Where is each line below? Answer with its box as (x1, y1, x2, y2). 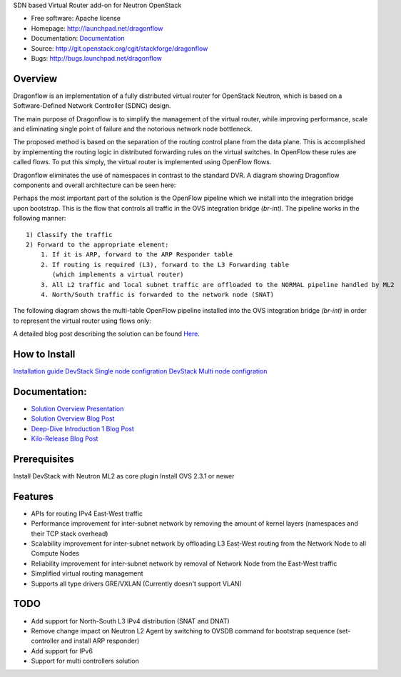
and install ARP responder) (61, 636, 140, 646)
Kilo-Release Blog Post (31, 434, 98, 443)
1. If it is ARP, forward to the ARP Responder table (40, 251, 233, 259)
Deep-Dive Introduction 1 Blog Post (31, 424, 135, 433)
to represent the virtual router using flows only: (13, 316, 151, 325)
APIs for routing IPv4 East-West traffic (31, 509, 143, 518)
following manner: (13, 214, 66, 223)
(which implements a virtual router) (52, 271, 185, 279)
